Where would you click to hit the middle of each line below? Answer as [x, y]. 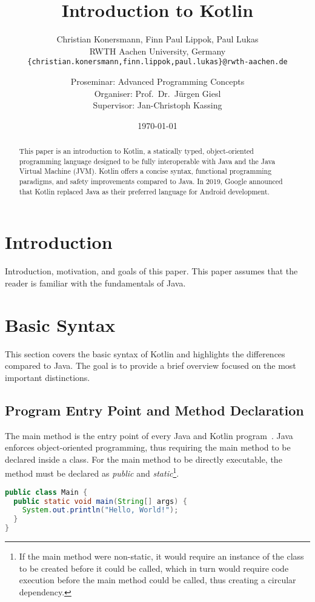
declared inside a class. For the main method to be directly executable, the [144, 459]
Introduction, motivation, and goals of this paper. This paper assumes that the [151, 271]
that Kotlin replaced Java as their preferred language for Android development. [144, 191]
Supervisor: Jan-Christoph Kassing [157, 105]
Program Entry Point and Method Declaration [154, 410]
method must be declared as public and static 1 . [92, 472]
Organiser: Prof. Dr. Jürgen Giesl [157, 93]
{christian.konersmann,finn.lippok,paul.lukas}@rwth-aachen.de [157, 62]
